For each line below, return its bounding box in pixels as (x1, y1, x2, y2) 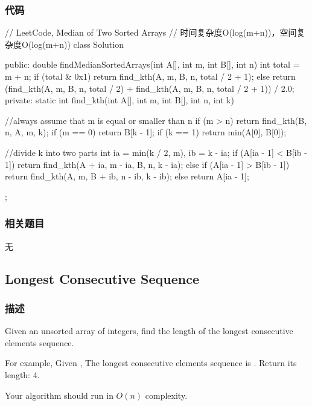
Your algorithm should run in (5, 388, 113, 401)
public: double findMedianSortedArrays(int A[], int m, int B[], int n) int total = (5, 58, 300, 71)
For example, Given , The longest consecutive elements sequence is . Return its (5, 356, 297, 369)
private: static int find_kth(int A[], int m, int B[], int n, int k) (5, 94, 234, 106)
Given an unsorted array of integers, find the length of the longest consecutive (5, 324, 293, 337)
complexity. (145, 388, 188, 401)
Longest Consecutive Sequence (5, 269, 200, 288)
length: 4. (5, 368, 40, 381)
